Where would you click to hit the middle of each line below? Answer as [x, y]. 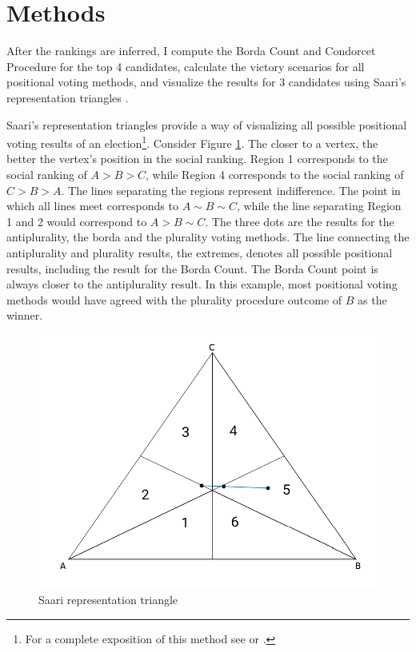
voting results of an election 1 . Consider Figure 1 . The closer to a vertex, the [192, 142]
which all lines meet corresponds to [92, 206]
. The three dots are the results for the [300, 221]
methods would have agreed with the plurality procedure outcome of [174, 299]
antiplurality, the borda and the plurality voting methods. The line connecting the [208, 237]
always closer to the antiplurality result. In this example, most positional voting [202, 284]
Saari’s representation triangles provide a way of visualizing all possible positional [207, 124]
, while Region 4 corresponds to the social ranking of [275, 174]
